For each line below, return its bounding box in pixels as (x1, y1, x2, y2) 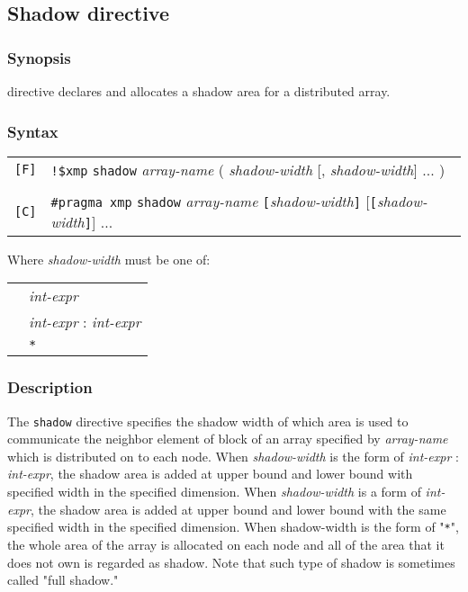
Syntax (7, 120, 58, 142)
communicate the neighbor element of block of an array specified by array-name (7, 429, 448, 448)
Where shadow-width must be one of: (7, 249, 211, 268)
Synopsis (7, 46, 71, 68)
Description (7, 376, 93, 399)
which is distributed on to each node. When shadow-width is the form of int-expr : (7, 446, 459, 465)
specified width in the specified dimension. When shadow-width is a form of (7, 482, 421, 501)
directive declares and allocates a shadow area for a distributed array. (7, 82, 391, 100)
